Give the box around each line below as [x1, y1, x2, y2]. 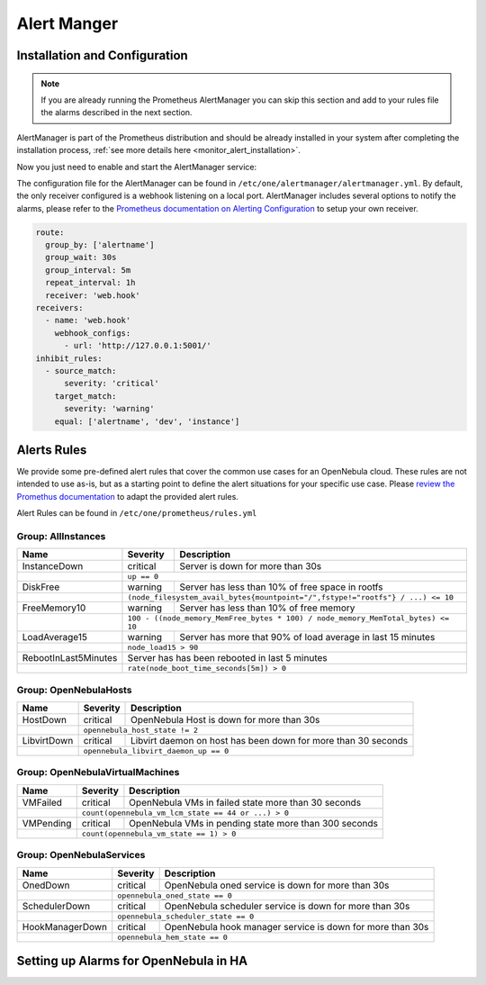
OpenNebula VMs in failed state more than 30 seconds [129, 796, 362, 809]
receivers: [35, 303, 84, 313]
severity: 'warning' [64, 403, 155, 414]
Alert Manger [16, 14, 119, 33]
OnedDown [22, 879, 70, 891]
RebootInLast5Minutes [22, 652, 118, 664]
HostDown [22, 714, 67, 727]
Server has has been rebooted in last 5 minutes [127, 652, 328, 664]
